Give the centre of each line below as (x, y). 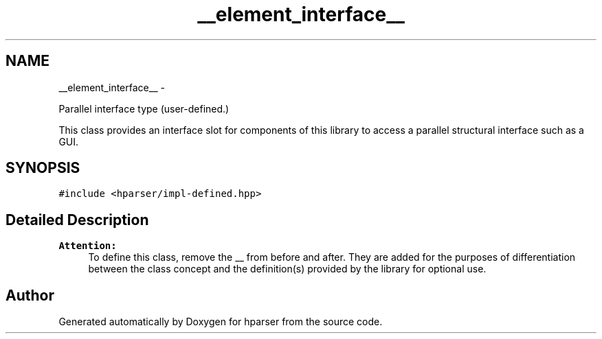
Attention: (88, 246)
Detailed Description (77, 220)
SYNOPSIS (43, 168)
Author (30, 295)
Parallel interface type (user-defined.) (144, 108)
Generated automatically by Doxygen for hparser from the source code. (221, 322)
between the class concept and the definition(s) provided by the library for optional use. (287, 269)
